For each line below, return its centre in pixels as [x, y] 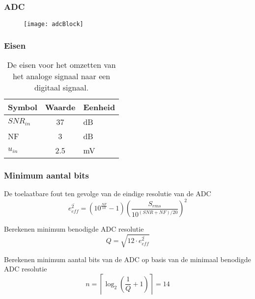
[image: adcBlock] [54, 24]
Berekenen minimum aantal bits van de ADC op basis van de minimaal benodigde [127, 259]
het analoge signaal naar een [61, 76]
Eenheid [99, 107]
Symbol [23, 107]
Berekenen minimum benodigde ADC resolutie [74, 229]
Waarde [60, 107]
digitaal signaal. [61, 88]
